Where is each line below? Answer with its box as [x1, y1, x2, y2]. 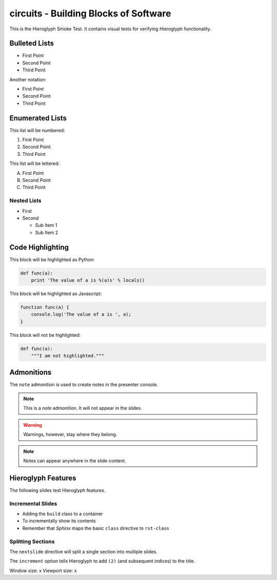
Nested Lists [9, 197, 42, 204]
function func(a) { [20, 304, 69, 310]
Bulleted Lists [9, 39, 54, 48]
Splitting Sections [9, 538, 55, 545]
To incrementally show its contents [22, 518, 96, 524]
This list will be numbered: [9, 127, 65, 133]
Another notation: [9, 76, 47, 82]
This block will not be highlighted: [9, 332, 81, 338]
